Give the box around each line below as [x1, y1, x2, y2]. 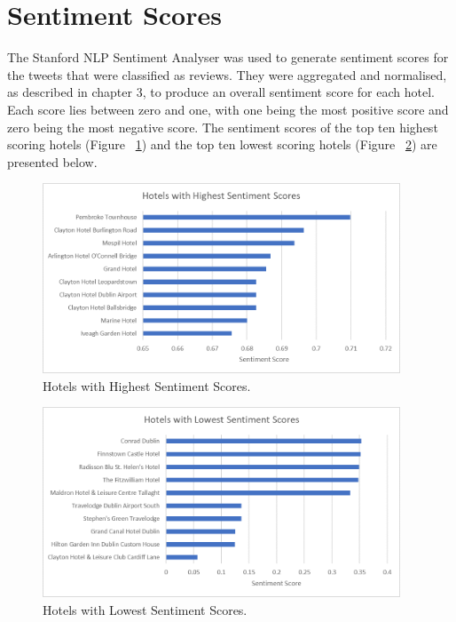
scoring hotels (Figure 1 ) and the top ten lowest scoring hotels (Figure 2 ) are [7, 135, 437, 154]
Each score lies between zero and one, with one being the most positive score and [7, 100, 449, 118]
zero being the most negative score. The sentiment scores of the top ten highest [7, 117, 438, 136]
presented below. [7, 152, 98, 171]
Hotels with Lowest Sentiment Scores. [43, 600, 248, 618]
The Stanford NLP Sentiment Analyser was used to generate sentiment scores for [7, 48, 449, 67]
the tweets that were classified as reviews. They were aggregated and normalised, [7, 65, 447, 84]
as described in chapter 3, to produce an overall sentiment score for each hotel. [7, 83, 435, 101]
